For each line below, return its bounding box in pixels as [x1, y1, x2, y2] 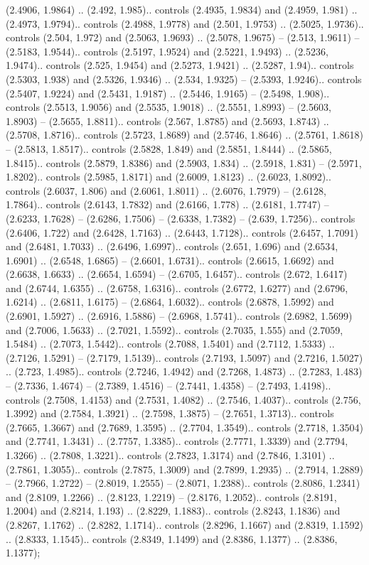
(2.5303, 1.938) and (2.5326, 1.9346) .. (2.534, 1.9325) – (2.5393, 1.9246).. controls [6, 71, 362, 86]
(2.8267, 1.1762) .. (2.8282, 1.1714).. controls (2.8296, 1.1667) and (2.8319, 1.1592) [6, 517, 363, 532]
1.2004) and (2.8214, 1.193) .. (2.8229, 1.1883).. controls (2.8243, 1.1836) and [6, 503, 341, 518]
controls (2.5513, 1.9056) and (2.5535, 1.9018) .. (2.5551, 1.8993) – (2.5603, [6, 99, 331, 114]
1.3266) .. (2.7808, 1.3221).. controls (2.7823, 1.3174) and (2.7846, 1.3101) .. [6, 448, 335, 462]
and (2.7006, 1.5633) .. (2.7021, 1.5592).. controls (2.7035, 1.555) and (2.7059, [6, 322, 343, 337]
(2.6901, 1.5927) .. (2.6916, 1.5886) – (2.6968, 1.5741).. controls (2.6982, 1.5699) [6, 308, 353, 323]
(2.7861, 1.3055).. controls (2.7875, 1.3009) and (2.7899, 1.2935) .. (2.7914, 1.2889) [6, 461, 363, 476]
